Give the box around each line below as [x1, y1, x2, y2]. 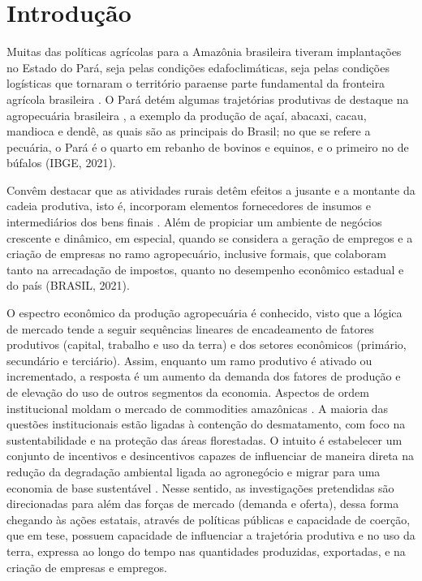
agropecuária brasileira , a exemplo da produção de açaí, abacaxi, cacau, [6, 106, 367, 123]
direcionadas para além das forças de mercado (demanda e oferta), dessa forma [6, 495, 399, 512]
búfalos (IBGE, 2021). [6, 154, 116, 171]
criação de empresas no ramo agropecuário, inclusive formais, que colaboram [6, 245, 387, 262]
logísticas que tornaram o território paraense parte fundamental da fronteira [6, 75, 385, 92]
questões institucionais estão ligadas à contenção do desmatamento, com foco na [6, 415, 406, 433]
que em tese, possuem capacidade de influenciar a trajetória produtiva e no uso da [6, 527, 416, 544]
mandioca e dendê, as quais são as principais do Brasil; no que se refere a [6, 123, 371, 140]
